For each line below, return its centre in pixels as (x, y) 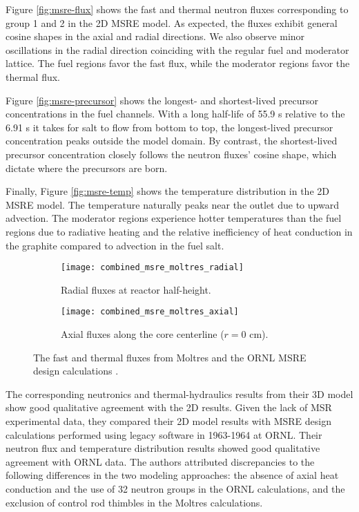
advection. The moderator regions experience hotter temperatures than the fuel (174, 218)
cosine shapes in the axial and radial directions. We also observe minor (155, 36)
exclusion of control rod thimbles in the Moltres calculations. (134, 502)
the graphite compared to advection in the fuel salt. (115, 245)
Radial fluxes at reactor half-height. (136, 289)
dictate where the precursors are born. (87, 168)
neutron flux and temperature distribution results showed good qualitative (163, 448)
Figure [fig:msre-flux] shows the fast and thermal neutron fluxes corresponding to (177, 9)
